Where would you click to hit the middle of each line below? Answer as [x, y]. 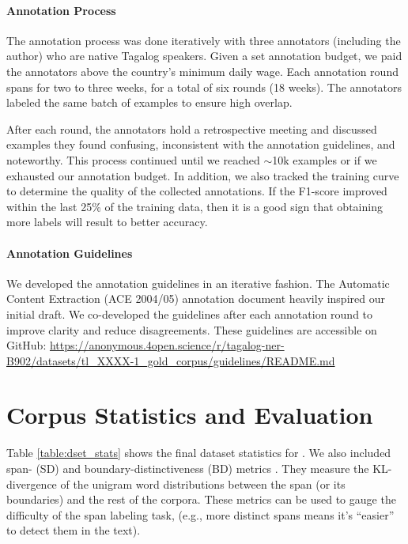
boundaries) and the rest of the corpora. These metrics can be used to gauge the [201, 499]
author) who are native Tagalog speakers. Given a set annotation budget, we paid [204, 56]
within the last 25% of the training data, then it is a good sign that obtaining [195, 206]
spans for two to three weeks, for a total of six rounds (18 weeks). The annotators [204, 87]
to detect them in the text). [74, 530]
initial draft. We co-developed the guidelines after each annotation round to [190, 314]
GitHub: [26, 345]
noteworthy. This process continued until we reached [133, 159]
